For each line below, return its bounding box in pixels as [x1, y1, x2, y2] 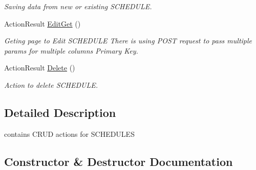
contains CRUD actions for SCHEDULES [4, 128, 135, 139]
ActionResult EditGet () [4, 18, 81, 29]
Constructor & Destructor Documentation [4, 153, 233, 169]
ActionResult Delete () [4, 62, 75, 73]
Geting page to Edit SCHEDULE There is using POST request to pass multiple [4, 35, 252, 46]
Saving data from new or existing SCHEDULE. [4, 1, 152, 11]
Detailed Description [4, 104, 116, 120]
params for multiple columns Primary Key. [4, 45, 138, 56]
